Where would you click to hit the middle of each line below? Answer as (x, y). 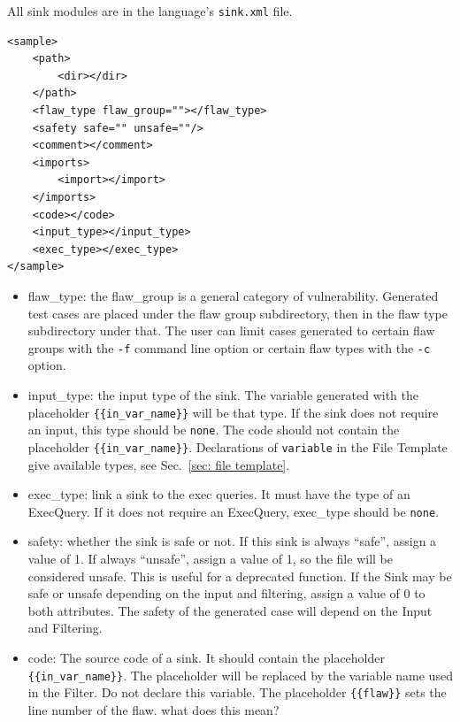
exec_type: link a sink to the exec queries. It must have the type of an (219, 494)
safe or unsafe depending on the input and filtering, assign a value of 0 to (226, 593)
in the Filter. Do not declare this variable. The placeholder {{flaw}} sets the (237, 692)
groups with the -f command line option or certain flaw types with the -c (229, 347)
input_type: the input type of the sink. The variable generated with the (223, 395)
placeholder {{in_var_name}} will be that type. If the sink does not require (233, 412)
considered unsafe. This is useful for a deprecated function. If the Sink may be (240, 576)
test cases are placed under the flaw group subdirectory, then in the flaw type (238, 313)
